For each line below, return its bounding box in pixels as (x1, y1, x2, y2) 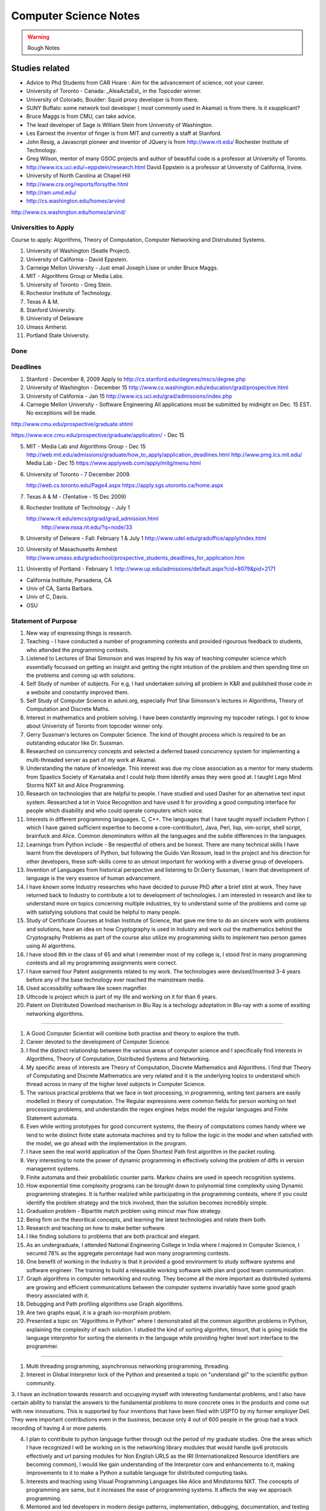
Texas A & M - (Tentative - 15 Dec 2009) (26, 493, 127, 500)
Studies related (11, 63, 70, 73)
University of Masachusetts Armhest (26, 546, 118, 553)
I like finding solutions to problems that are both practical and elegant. (26, 1233, 200, 1240)
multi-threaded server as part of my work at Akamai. (26, 756, 157, 763)
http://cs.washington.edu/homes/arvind (26, 197, 125, 205)
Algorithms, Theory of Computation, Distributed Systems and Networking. (26, 1055, 211, 1063)
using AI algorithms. (26, 942, 76, 950)
